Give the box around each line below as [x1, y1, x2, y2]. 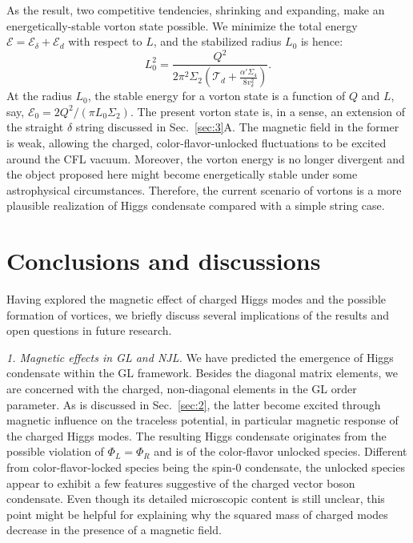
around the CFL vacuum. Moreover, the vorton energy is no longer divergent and [6, 150, 405, 167]
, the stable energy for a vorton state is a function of [87, 87, 346, 104]
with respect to [68, 33, 142, 50]
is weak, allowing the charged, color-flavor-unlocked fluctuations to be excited [6, 134, 387, 151]
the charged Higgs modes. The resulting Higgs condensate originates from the [6, 427, 387, 444]
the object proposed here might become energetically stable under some [6, 166, 358, 183]
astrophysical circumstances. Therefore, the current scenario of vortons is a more [6, 181, 402, 198]
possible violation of [6, 443, 104, 460]
